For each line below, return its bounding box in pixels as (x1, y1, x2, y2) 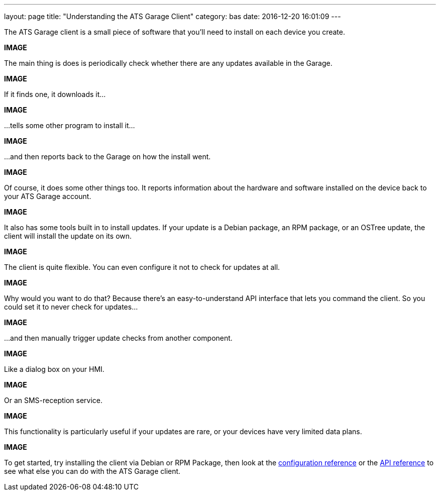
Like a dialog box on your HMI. (4, 365, 104, 373)
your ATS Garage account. (4, 192, 91, 201)
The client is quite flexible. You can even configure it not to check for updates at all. (4, 263, 280, 271)
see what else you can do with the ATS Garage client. (4, 467, 181, 475)
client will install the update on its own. (4, 232, 132, 240)
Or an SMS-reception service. (4, 396, 103, 405)
